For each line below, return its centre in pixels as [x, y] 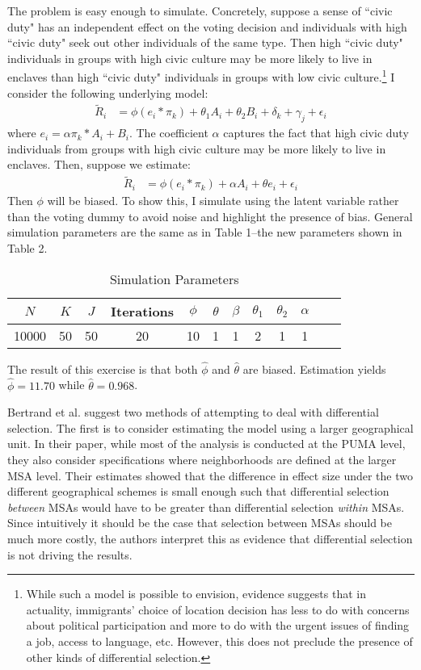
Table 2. [27, 248]
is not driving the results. [70, 554]
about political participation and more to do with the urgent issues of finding [218, 625]
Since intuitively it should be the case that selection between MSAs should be [200, 523]
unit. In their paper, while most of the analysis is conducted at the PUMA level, [206, 444]
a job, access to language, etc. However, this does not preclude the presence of [219, 641]
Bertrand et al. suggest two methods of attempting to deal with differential [193, 412]
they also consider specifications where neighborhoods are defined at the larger [202, 460]
